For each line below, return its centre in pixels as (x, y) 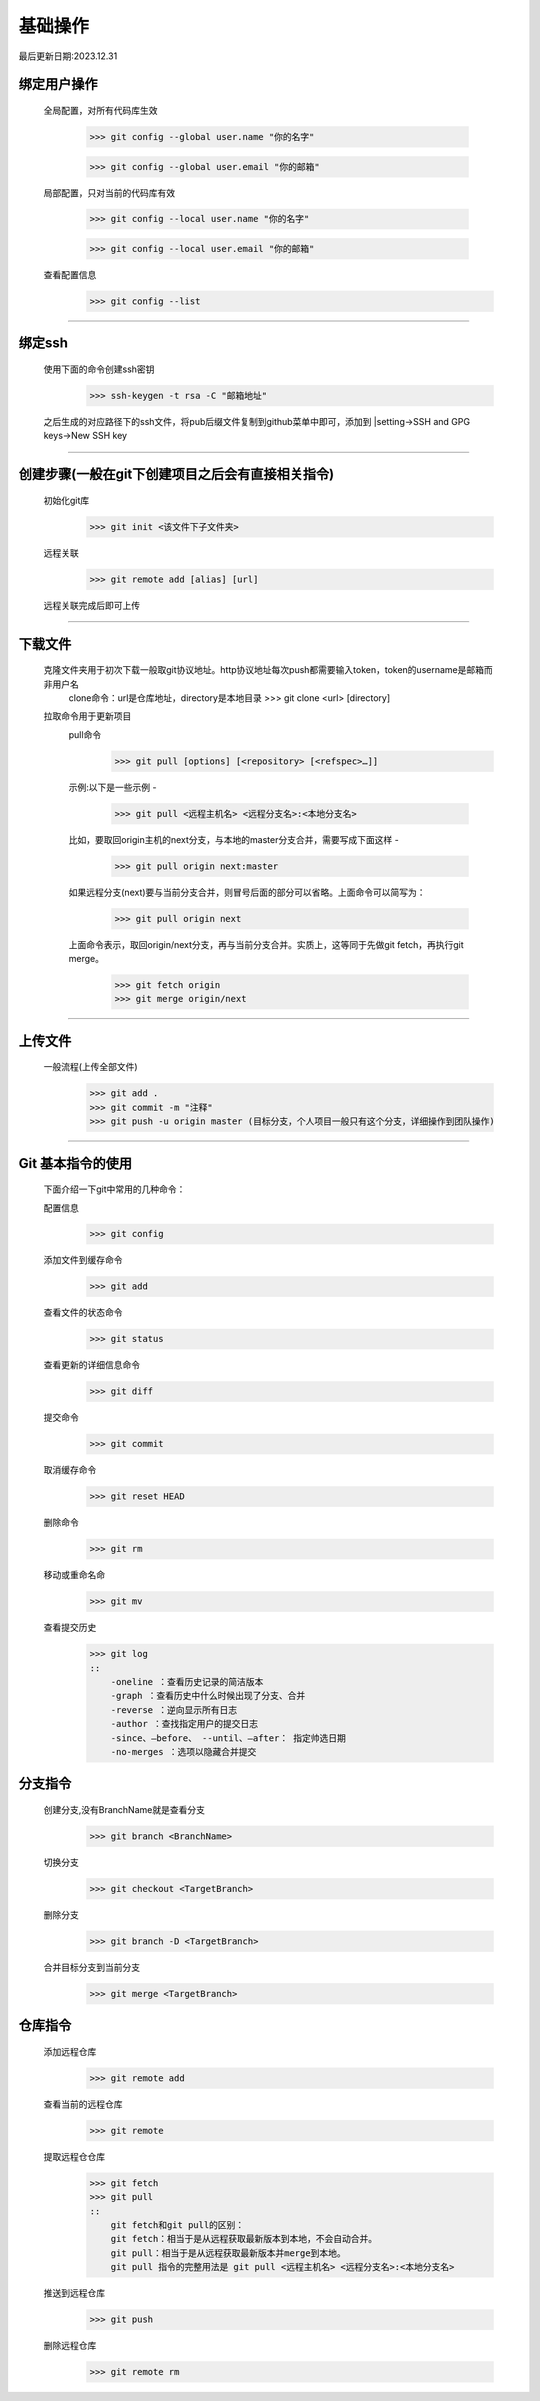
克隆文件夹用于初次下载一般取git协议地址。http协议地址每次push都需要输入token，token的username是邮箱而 (268, 670)
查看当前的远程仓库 (83, 2104)
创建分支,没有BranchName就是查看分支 (124, 1809)
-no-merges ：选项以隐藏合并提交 (183, 1751)
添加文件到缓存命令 (83, 1260)
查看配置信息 (70, 275)
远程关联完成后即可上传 (91, 605)
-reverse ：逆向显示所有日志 (174, 1709)
